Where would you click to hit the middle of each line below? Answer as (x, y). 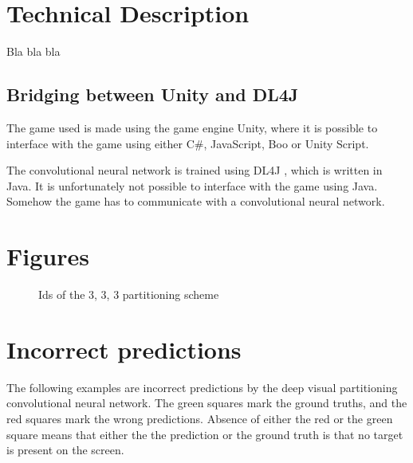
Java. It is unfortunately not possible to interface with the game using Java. (192, 185)
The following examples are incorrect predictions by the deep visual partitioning (202, 387)
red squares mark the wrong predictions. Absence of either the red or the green (200, 418)
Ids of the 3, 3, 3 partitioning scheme (129, 294)
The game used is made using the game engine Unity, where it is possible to (192, 127)
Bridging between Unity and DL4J (153, 94)
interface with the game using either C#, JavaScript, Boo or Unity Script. (188, 143)
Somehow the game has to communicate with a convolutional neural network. (196, 201)
